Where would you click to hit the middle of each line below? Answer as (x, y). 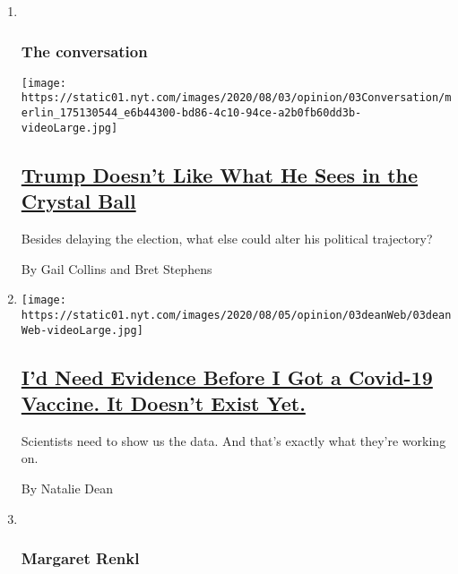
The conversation (84, 51)
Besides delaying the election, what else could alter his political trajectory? (227, 239)
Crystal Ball (78, 201)
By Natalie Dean (67, 488)
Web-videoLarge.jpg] (82, 330)
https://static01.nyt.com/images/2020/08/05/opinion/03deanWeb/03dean (236, 315)
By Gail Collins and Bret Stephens (117, 268)
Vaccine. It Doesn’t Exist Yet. (163, 403)
